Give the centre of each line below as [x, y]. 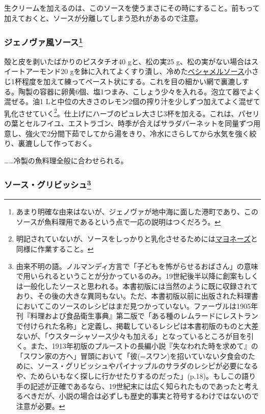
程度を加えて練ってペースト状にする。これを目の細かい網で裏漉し [132, 81]
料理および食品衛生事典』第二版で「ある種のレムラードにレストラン [144, 316]
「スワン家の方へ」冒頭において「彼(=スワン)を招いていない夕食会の [132, 356]
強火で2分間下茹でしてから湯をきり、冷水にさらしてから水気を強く [137, 133]
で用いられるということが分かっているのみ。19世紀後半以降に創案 [127, 276]
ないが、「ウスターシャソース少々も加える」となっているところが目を [131, 336]
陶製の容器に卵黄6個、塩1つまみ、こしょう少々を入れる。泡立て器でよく [139, 91]
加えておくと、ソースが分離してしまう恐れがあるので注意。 [103, 18]
